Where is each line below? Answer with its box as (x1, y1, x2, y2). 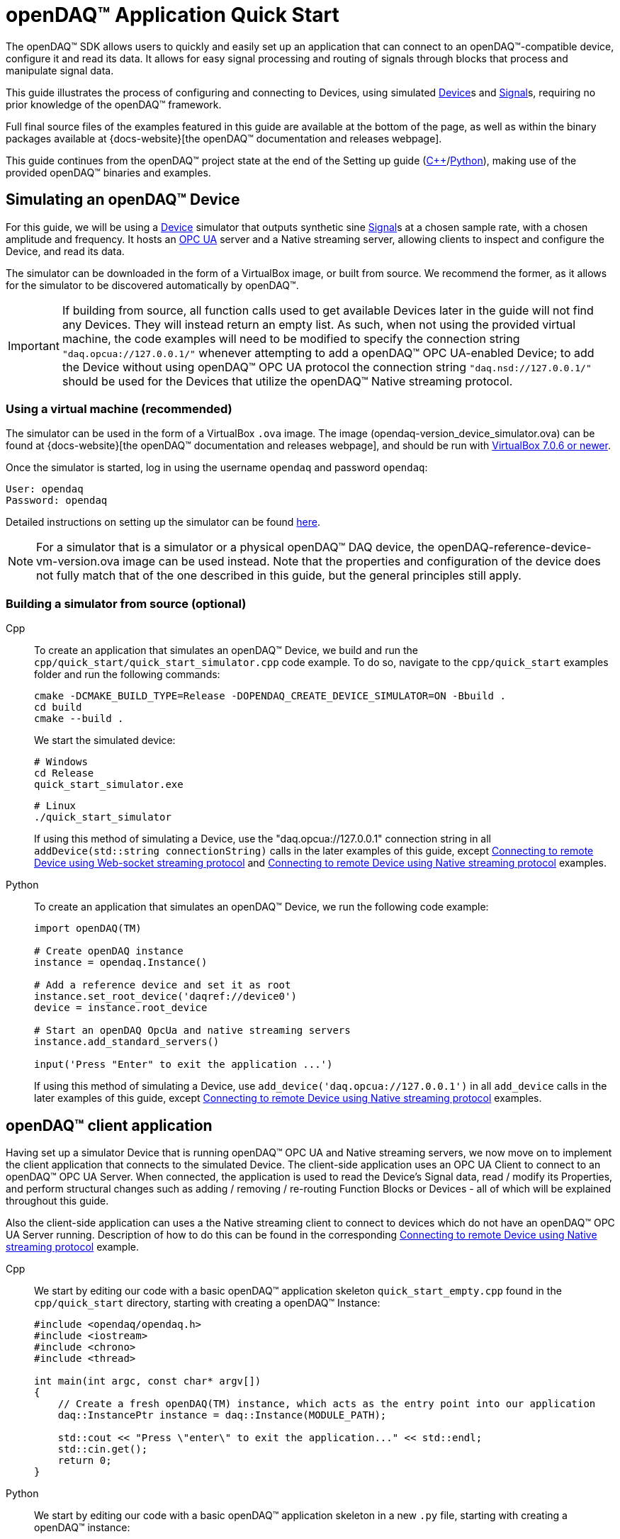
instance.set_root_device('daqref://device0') (34, 991, 297, 1003)
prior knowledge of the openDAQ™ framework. (6, 98, 222, 111)
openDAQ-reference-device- (437, 540, 592, 555)
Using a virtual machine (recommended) (6, 401, 232, 416)
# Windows (34, 756, 88, 768)
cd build (34, 701, 82, 714)
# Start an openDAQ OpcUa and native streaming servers (34, 1025, 351, 1037)
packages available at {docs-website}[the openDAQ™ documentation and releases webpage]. (6, 132, 442, 145)
